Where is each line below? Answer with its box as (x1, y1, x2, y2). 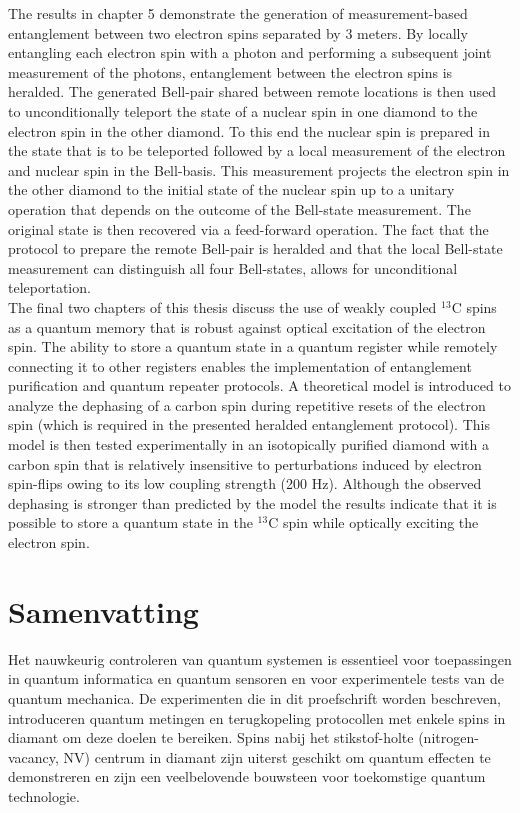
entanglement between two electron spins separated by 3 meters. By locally (8, 22, 468, 43)
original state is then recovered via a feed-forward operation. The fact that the (8, 218, 489, 239)
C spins (451, 296, 497, 317)
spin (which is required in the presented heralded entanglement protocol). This (8, 414, 490, 435)
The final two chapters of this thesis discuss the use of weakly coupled (8, 296, 437, 317)
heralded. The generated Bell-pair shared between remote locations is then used (8, 81, 496, 102)
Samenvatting (8, 590, 199, 631)
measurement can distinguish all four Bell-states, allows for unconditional (8, 257, 458, 278)
